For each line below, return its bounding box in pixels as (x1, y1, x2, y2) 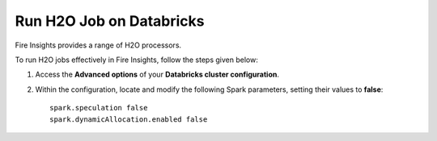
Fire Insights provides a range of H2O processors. (15, 40, 182, 50)
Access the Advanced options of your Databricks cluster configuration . (35, 69, 279, 80)
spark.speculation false (49, 103, 148, 113)
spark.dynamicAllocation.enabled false (49, 114, 208, 124)
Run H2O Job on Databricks (15, 12, 205, 30)
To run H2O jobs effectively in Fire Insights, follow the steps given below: (15, 55, 258, 64)
